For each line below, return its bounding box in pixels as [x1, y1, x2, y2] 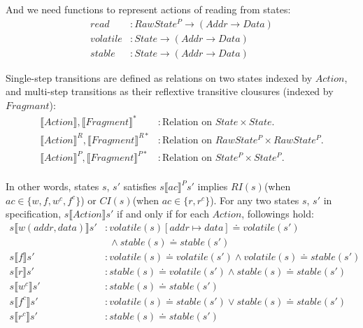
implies [197, 179, 228, 194]
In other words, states [6, 179, 99, 194]
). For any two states [210, 192, 299, 207]
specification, [6, 206, 62, 221]
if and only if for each [117, 206, 209, 221]
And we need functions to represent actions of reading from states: [6, 2, 291, 16]
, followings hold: [241, 206, 314, 221]
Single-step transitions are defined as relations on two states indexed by [6, 70, 313, 85]
